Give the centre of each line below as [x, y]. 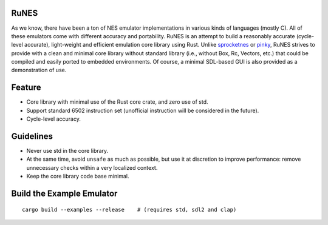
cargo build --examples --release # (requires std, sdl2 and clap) [129, 210]
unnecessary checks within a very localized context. [92, 167]
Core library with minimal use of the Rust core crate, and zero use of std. [118, 102]
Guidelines [32, 136]
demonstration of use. [39, 70]
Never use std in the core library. [67, 151]
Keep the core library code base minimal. [78, 176]
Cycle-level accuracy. [54, 119]
